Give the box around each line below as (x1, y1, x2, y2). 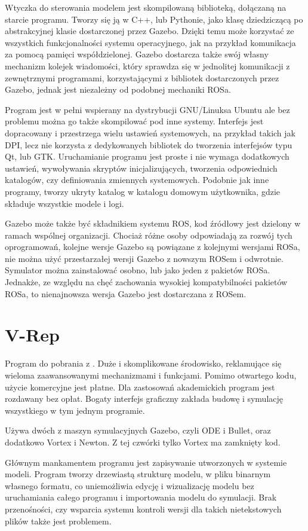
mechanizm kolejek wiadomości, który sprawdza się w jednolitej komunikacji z (5, 59, 290, 72)
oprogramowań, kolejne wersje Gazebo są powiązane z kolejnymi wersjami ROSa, (5, 240, 300, 253)
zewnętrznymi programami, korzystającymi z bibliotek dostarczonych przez (5, 71, 279, 84)
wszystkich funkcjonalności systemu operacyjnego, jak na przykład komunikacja (5, 36, 296, 48)
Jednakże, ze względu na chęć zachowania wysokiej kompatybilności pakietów (5, 276, 288, 288)
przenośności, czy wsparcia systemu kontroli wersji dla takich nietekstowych (5, 502, 282, 515)
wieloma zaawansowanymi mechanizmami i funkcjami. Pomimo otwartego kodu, (5, 368, 297, 381)
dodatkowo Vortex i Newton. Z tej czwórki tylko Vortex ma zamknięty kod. (5, 435, 281, 448)
